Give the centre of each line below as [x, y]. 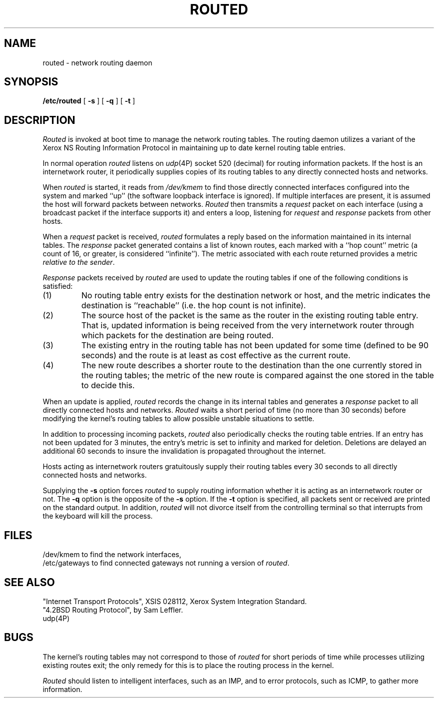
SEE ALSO [29, 582]
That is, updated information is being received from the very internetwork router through [247, 326]
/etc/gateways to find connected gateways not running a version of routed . [166, 563]
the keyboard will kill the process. [98, 516]
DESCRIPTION [40, 120]
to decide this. [108, 385]
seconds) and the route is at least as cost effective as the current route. [216, 355]
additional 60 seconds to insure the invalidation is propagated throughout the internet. [184, 451]
